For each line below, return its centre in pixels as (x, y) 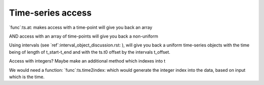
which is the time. (27, 77)
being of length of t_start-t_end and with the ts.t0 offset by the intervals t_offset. (90, 52)
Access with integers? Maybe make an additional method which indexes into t (87, 61)
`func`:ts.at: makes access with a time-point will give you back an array (81, 27)
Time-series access (50, 13)
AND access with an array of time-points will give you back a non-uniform (84, 36)
